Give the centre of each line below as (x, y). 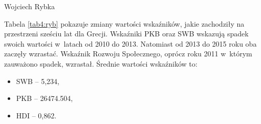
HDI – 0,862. (36, 115)
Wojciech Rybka (29, 6)
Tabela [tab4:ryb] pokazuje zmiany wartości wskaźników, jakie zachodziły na (124, 23)
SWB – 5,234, (38, 81)
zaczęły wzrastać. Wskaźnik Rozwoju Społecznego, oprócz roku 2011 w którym (128, 54)
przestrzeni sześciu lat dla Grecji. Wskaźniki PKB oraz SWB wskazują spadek (126, 34)
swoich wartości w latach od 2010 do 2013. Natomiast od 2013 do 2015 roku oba (130, 43)
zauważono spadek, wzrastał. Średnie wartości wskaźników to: (101, 63)
